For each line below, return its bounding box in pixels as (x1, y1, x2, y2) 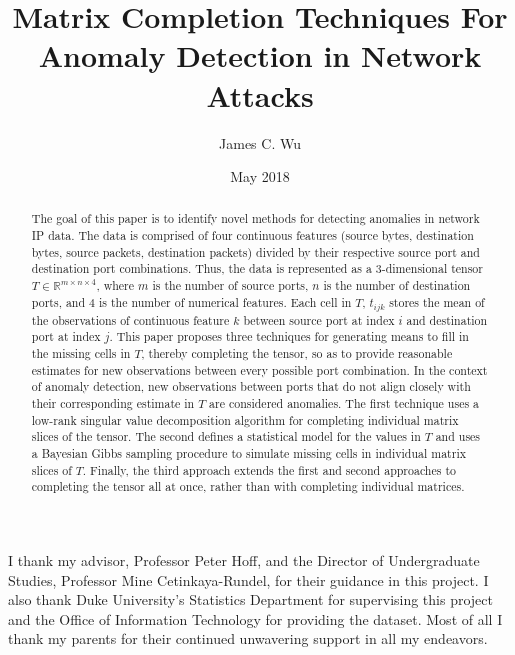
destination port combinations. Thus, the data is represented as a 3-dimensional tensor (31, 260, 483, 277)
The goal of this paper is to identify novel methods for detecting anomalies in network (31, 210, 480, 227)
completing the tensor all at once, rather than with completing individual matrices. (31, 478, 465, 495)
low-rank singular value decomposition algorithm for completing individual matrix (31, 411, 459, 428)
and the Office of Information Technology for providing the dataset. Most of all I (8, 608, 503, 629)
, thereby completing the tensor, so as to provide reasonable (141, 345, 453, 362)
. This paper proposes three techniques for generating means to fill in (109, 328, 469, 345)
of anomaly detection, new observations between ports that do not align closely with (31, 378, 471, 395)
